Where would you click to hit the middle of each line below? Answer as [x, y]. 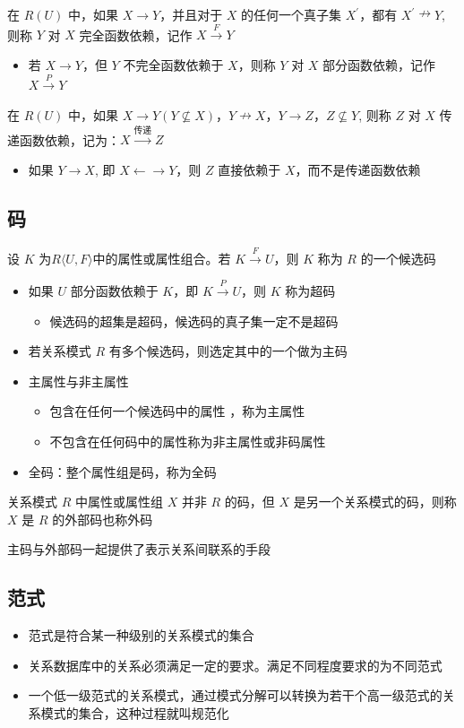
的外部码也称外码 [103, 519]
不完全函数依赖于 [173, 64]
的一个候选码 [398, 258]
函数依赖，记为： [69, 139]
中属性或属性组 [119, 502]
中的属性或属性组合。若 [162, 258]
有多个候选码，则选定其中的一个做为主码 [228, 351]
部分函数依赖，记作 [379, 64]
